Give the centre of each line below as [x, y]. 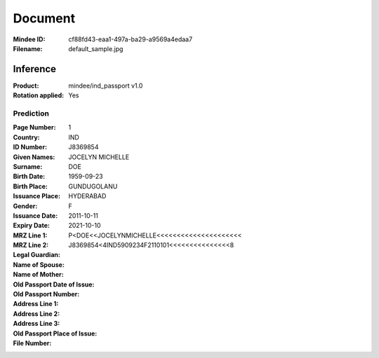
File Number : [32, 343]
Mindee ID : [29, 39]
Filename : [28, 48]
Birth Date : [29, 177]
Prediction [31, 113]
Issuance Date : [35, 215]
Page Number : [34, 128]
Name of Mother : [38, 275]
